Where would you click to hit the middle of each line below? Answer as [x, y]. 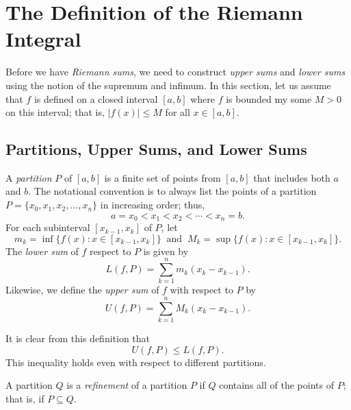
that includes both [292, 177]
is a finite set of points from [162, 177]
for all [178, 112]
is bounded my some [269, 98]
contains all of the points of [276, 385]
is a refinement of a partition [127, 385]
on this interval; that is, [55, 112]
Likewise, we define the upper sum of [82, 290]
